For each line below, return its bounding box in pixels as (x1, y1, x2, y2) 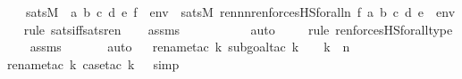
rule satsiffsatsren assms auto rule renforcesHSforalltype (23, 20, 453, 38)
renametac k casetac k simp (7, 54, 180, 73)
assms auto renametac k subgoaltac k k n (29, 37, 350, 56)
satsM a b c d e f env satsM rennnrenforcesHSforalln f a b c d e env (25, 3, 456, 20)
